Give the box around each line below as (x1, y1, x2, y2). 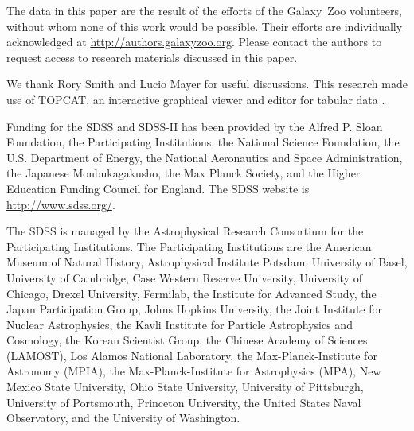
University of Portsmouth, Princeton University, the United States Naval (6, 394, 361, 410)
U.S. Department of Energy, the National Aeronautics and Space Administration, (6, 149, 403, 165)
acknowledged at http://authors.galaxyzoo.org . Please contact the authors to (6, 33, 382, 50)
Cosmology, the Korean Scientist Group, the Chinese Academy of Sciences (6, 332, 368, 348)
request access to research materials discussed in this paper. (6, 49, 298, 65)
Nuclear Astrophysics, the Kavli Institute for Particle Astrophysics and (6, 316, 353, 332)
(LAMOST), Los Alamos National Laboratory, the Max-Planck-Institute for (6, 347, 377, 363)
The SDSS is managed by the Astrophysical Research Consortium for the (6, 223, 364, 239)
